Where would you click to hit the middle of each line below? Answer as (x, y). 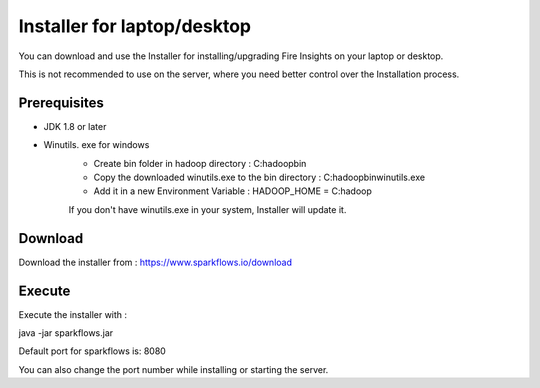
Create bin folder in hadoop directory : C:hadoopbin (200, 163)
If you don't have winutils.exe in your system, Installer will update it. (207, 209)
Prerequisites (61, 102)
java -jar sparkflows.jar (66, 333)
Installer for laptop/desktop (135, 26)
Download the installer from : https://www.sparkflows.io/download (155, 262)
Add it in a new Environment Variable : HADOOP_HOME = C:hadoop (232, 191)
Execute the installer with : (73, 314)
